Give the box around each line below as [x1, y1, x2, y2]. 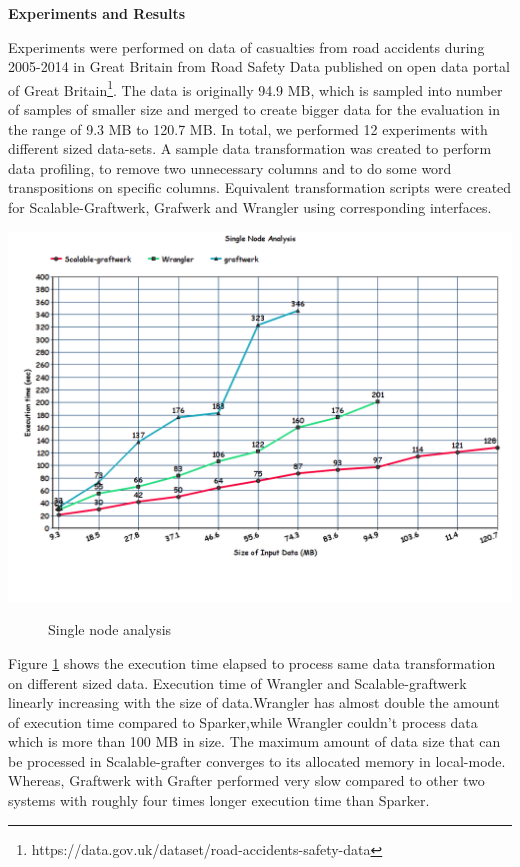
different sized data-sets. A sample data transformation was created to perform [8, 138, 492, 159]
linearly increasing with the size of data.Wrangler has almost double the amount [8, 692, 500, 713]
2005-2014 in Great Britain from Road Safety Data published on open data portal [8, 56, 510, 77]
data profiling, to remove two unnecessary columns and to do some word [8, 157, 452, 178]
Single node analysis [48, 619, 172, 640]
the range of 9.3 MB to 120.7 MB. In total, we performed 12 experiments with [8, 118, 488, 139]
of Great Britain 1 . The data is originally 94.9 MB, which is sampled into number [8, 76, 503, 100]
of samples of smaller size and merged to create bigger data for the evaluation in [8, 99, 501, 120]
